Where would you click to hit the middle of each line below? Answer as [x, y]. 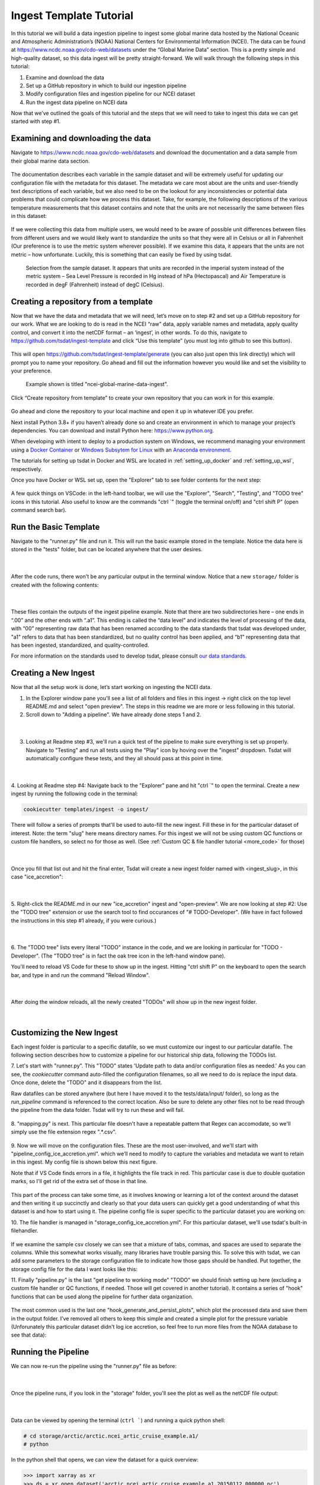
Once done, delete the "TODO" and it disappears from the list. [87, 1083]
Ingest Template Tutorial [72, 15]
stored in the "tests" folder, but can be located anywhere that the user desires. [107, 549]
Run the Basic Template [55, 527]
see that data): [29, 1335]
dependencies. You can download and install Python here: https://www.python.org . [113, 431]
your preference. [31, 371]
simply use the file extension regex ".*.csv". [64, 1132]
